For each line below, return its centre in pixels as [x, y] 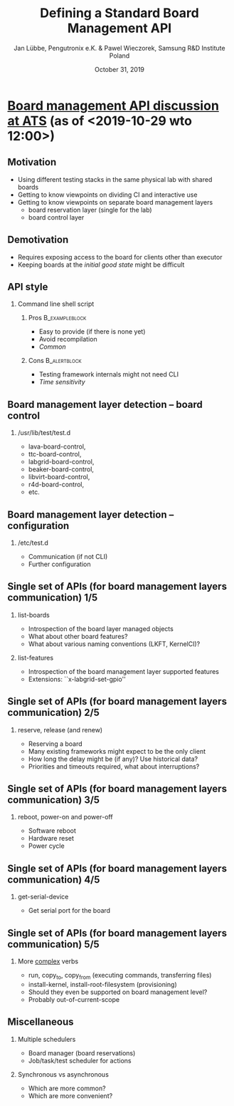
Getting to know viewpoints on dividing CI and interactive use [107, 195]
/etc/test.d [33, 543]
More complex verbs [48, 961]
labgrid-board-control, [61, 462]
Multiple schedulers [47, 1039]
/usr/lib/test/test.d [44, 433]
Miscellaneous [41, 1022]
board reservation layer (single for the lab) [90, 210]
